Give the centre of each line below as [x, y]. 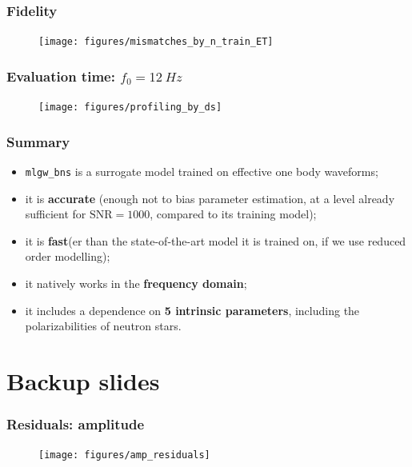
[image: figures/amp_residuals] [124, 455]
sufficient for [56, 214]
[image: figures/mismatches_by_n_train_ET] [156, 42]
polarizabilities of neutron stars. [103, 326]
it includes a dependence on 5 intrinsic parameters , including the [192, 310]
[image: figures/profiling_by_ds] [130, 108]
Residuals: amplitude [76, 424]
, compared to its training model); [233, 214]
